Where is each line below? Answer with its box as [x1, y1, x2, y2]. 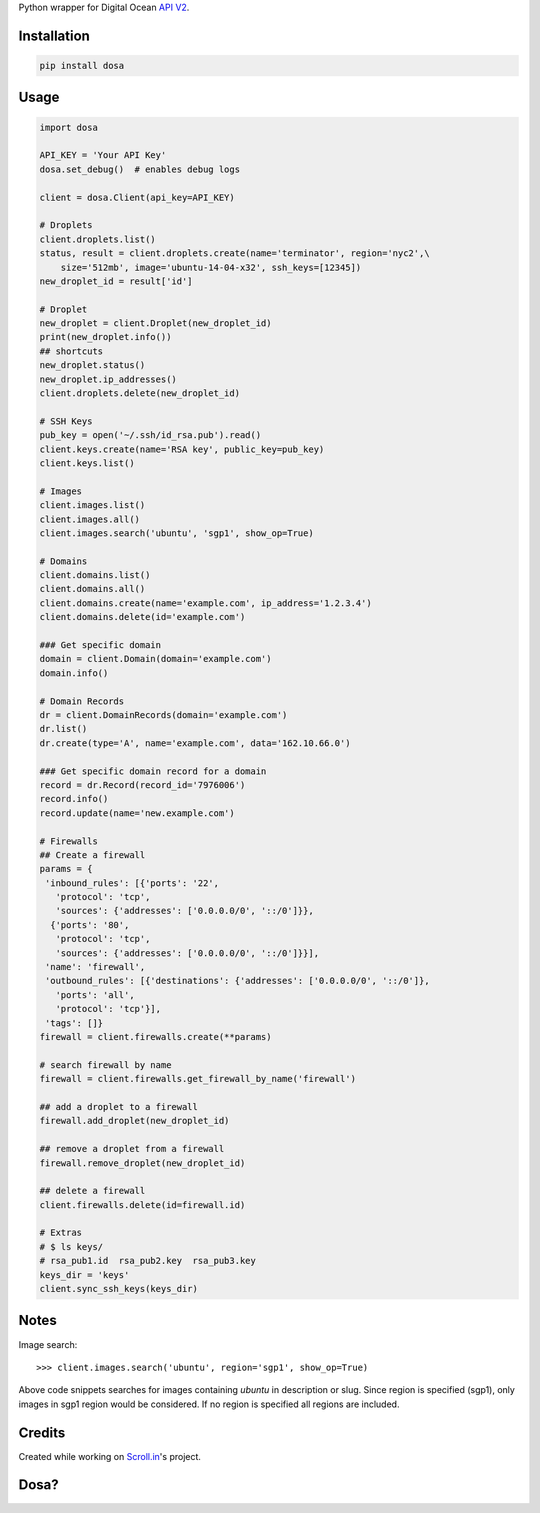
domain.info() [39, 667, 109, 679]
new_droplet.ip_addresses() [39, 373, 177, 385]
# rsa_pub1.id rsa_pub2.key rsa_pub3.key [39, 1255, 257, 1267]
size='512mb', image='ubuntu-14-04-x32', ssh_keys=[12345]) [60, 261, 362, 273]
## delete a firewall [39, 1185, 146, 1197]
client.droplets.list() [39, 233, 157, 245]
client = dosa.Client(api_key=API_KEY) [39, 191, 235, 203]
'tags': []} [45, 1017, 104, 1029]
